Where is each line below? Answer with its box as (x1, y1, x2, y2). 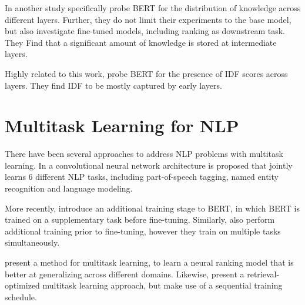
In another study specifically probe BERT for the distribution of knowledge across (5, 2, 301, 14)
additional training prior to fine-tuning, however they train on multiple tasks (5, 224, 281, 237)
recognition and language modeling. (5, 182, 133, 195)
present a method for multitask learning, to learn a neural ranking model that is (5, 256, 294, 269)
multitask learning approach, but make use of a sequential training (42, 279, 283, 291)
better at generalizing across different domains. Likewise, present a (5, 267, 244, 280)
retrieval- (247, 267, 280, 280)
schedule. (5, 290, 37, 303)
